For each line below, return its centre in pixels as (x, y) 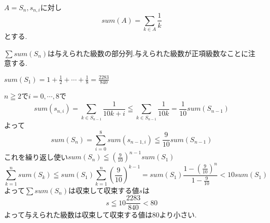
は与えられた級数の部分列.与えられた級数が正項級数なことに (148, 53)
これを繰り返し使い (36, 157)
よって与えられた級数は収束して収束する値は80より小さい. (101, 215)
